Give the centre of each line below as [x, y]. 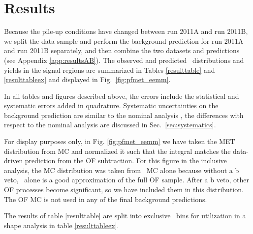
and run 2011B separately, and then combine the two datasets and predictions [122, 50]
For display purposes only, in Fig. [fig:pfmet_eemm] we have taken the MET [120, 141]
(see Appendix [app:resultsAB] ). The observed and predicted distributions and [124, 60]
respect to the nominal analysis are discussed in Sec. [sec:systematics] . [110, 125]
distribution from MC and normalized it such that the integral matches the [117, 151]
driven [14, 161]
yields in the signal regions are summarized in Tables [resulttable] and [110, 70]
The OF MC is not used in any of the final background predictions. [106, 199]
